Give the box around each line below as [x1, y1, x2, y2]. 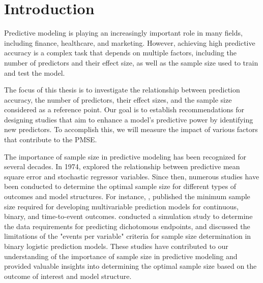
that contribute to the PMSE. [4, 134, 97, 145]
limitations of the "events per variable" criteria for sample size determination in [4, 231, 251, 241]
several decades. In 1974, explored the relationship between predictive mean [4, 161, 240, 172]
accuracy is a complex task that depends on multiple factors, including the [4, 47, 237, 58]
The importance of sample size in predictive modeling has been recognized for [4, 151, 246, 162]
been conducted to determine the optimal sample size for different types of [4, 181, 237, 192]
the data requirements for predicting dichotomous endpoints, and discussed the [4, 221, 250, 231]
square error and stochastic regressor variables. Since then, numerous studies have [4, 171, 259, 181]
